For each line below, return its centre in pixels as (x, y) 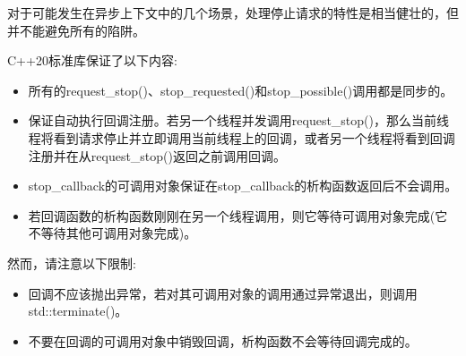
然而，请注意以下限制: (72, 263)
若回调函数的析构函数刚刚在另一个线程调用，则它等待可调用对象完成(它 (238, 215)
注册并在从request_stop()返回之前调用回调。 (157, 155)
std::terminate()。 (78, 311)
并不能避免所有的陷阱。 (76, 30)
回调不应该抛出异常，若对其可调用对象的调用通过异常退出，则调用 (223, 293)
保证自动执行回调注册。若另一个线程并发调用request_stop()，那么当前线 (238, 120)
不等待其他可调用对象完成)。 (112, 233)
